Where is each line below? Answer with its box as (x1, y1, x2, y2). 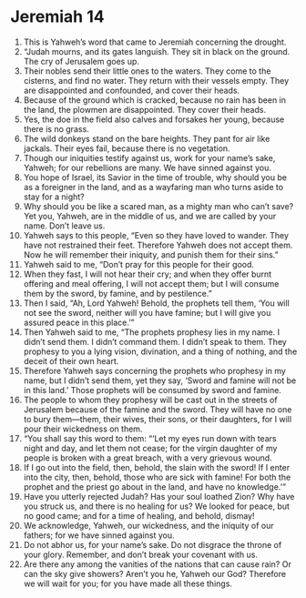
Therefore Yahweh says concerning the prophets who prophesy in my (23, 365, 286, 376)
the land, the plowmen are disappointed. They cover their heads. (23, 104, 267, 115)
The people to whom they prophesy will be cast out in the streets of (23, 394, 278, 405)
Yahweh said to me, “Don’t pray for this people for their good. (23, 258, 254, 269)
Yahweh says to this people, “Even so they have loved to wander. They (23, 229, 290, 240)
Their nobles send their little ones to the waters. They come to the (23, 66, 271, 76)
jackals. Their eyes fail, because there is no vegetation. (23, 143, 230, 154)
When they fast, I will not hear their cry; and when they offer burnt (23, 269, 272, 279)
